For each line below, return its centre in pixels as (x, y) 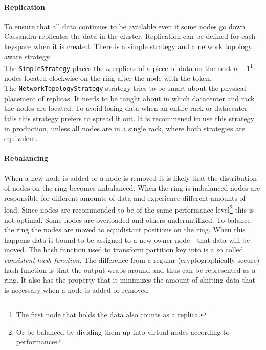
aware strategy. (28, 56)
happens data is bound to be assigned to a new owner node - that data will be (127, 239)
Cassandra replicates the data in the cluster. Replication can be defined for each (130, 36)
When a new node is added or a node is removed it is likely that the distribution (130, 178)
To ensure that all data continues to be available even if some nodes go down (125, 26)
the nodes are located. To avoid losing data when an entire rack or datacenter (126, 108)
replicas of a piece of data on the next (172, 68)
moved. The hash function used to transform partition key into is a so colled (124, 250)
